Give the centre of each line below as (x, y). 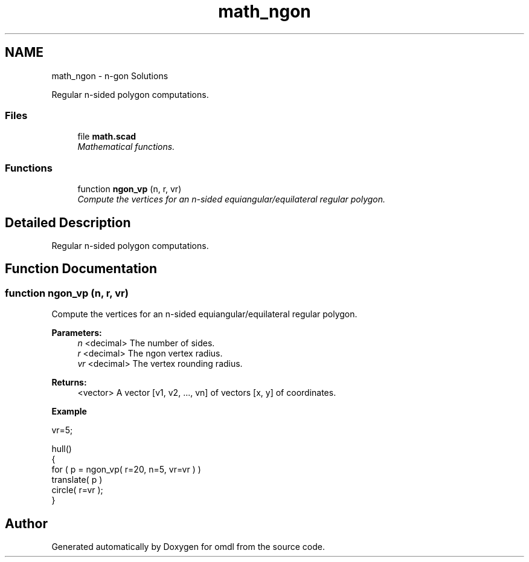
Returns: (69, 383)
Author (26, 523)
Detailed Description (68, 222)
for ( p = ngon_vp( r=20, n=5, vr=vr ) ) (126, 470)
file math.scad (107, 137)
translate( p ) (77, 480)
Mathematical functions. (126, 147)
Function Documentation (81, 269)
